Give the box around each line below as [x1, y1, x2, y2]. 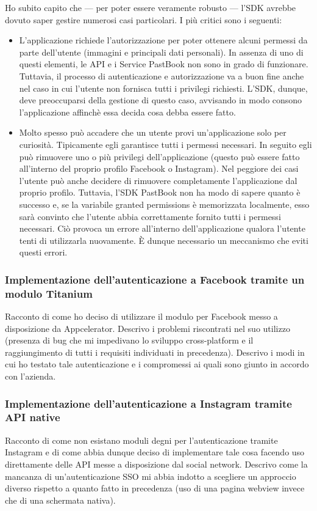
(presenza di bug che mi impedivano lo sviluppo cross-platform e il [5, 334, 254, 347]
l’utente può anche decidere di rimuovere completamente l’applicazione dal [19, 174, 297, 186]
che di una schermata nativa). [5, 493, 116, 506]
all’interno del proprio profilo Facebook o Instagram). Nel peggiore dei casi [19, 162, 299, 175]
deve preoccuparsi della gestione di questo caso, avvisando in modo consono [19, 94, 302, 106]
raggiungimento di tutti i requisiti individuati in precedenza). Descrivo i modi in [5, 345, 305, 358]
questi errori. [19, 246, 68, 259]
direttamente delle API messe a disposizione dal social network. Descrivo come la [5, 457, 308, 470]
